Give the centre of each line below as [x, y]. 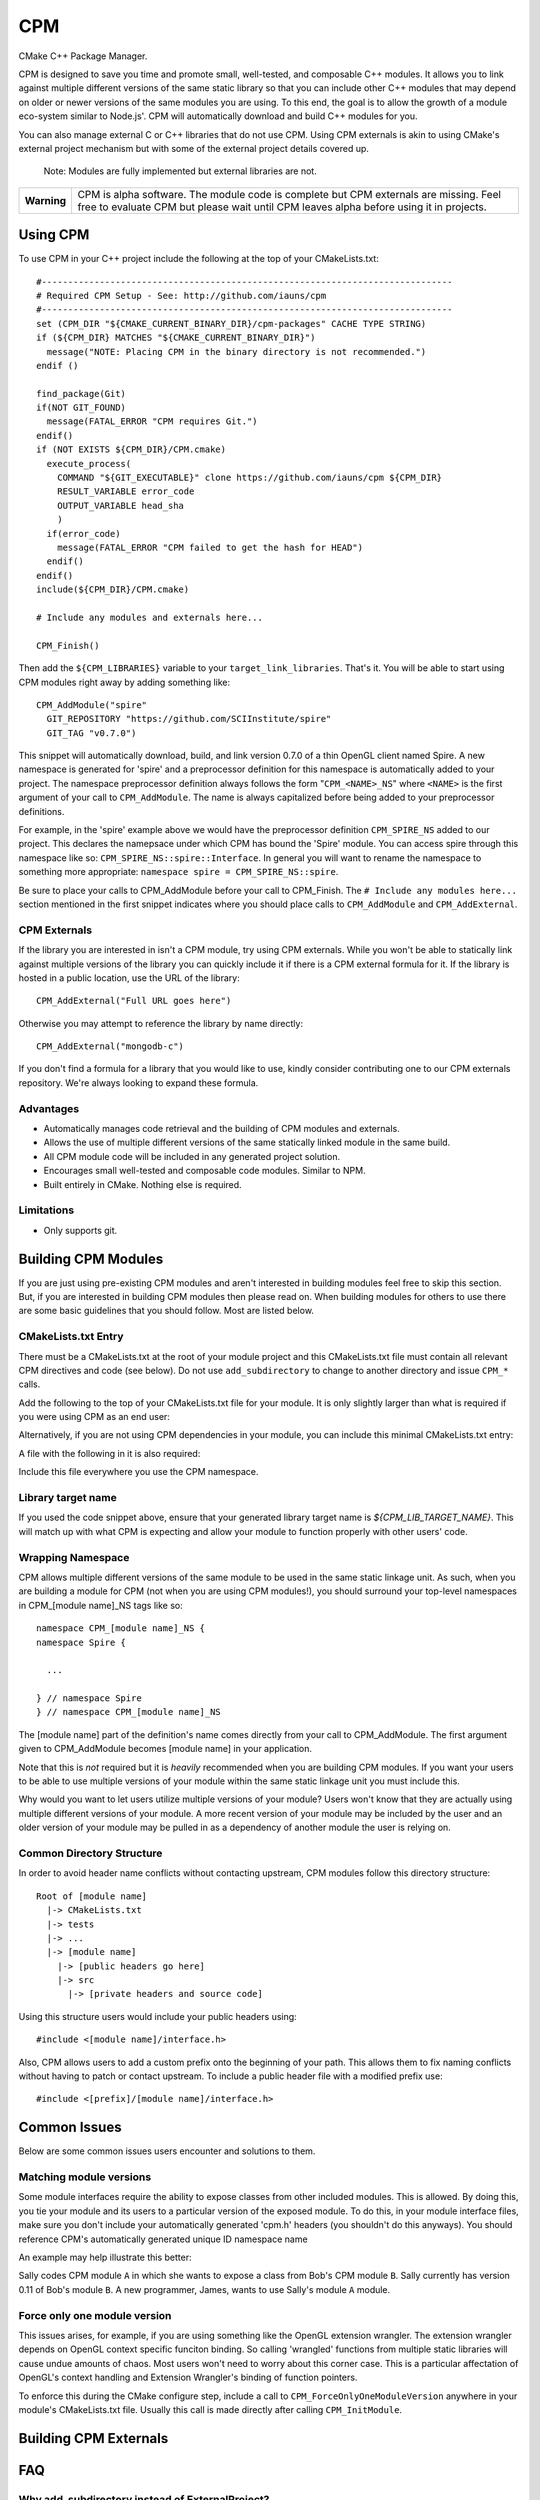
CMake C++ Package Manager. [83, 56]
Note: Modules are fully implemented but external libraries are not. [180, 171]
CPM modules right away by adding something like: [124, 682]
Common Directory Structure [90, 1853]
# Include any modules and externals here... [150, 617]
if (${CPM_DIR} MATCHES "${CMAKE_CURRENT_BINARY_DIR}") [176, 338]
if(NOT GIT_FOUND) [81, 408]
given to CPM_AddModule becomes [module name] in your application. [165, 1749]
